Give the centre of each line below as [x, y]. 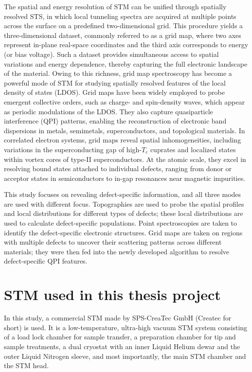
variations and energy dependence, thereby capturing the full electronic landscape [126, 63]
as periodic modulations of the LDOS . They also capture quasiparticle [108, 111]
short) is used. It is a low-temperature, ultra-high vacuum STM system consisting [126, 327]
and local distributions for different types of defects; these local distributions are [124, 213]
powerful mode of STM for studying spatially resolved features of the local [115, 82]
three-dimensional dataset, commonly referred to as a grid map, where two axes [123, 35]
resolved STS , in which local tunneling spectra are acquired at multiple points [120, 16]
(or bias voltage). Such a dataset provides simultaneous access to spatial [111, 54]
